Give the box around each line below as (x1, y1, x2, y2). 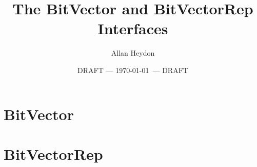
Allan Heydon (111, 47, 155, 58)
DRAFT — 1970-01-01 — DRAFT (77, 64, 188, 75)
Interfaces (97, 18, 168, 39)
